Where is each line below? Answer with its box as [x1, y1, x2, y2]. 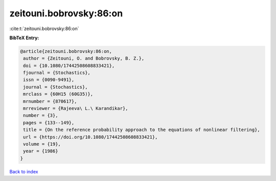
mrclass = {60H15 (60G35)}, [23, 91, 94, 97]
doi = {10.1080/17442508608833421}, [23, 63, 115, 68]
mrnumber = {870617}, [23, 98, 77, 104]
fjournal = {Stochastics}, [23, 70, 90, 76]
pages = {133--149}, [23, 120, 75, 125]
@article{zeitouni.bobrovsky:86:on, [20, 48, 112, 54]
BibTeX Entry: [9, 35, 39, 41]
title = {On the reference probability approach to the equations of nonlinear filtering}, [23, 127, 260, 133]
